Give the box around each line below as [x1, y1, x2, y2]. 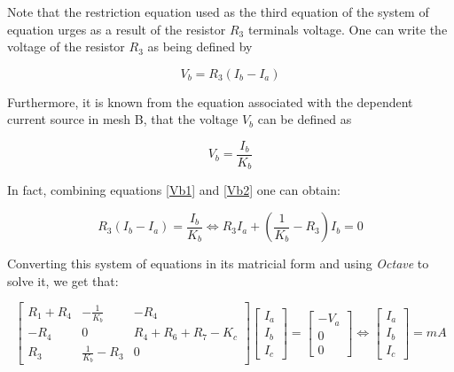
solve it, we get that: [7, 271, 119, 290]
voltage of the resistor [7, 37, 125, 56]
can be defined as [257, 110, 352, 128]
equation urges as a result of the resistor [7, 19, 226, 38]
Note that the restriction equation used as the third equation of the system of [7, 3, 429, 20]
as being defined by [147, 37, 253, 56]
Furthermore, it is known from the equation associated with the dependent [7, 92, 413, 111]
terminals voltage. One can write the [247, 19, 448, 38]
